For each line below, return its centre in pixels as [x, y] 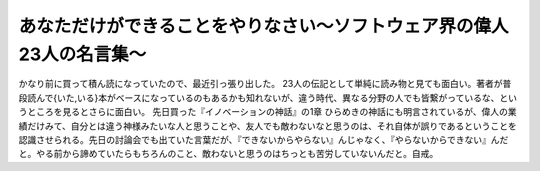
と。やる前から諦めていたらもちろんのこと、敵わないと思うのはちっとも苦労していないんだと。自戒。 [228, 154]
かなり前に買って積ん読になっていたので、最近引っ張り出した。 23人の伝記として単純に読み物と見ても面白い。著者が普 [265, 84]
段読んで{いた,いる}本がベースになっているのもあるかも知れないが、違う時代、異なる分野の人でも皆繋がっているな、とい [267, 97]
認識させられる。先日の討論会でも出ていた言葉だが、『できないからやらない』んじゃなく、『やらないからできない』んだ [263, 139]
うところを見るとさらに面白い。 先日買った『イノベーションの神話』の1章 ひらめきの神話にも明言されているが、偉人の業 [267, 112]
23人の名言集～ [82, 54]
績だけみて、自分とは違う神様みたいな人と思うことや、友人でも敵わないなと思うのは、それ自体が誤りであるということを [267, 126]
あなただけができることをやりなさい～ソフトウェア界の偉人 [263, 26]
